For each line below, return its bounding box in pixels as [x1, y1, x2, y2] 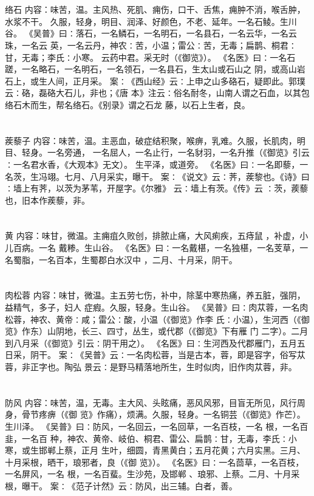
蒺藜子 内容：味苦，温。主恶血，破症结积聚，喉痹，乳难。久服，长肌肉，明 [5, 134, 305, 146]
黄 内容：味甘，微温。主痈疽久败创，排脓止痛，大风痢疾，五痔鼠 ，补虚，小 [5, 229, 309, 242]
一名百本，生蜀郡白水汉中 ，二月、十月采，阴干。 [38, 253, 237, 266]
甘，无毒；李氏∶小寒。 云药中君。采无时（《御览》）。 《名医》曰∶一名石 [5, 50, 296, 63]
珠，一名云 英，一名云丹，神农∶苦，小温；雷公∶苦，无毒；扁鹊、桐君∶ [5, 38, 297, 51]
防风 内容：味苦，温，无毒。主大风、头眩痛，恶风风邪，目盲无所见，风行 [5, 396, 297, 408]
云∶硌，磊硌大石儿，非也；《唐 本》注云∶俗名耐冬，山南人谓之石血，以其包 [5, 86, 310, 99]
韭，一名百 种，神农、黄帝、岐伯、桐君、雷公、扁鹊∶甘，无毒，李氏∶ [5, 432, 288, 444]
